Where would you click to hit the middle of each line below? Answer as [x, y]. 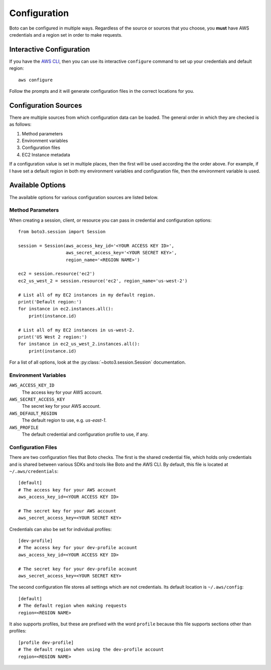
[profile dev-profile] [46, 642]
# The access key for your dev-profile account [78, 548]
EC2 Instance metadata [46, 154]
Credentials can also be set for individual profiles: [60, 529]
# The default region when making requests [73, 606]
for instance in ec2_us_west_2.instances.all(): [79, 344]
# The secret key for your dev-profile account [78, 569]
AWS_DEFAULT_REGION [33, 413]
